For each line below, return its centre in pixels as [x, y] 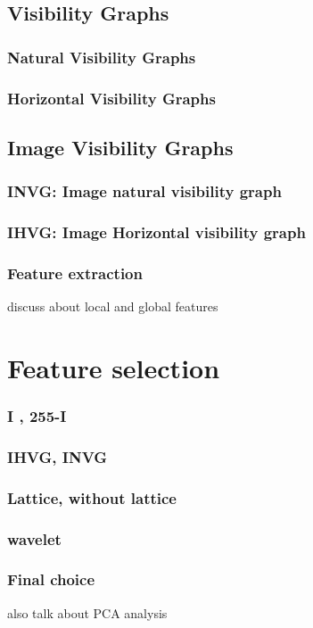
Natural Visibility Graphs [102, 57]
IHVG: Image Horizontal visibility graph [156, 232]
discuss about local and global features [113, 306]
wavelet [34, 538]
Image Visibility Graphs [120, 147]
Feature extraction [75, 273]
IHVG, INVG [58, 456]
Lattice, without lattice [92, 497]
